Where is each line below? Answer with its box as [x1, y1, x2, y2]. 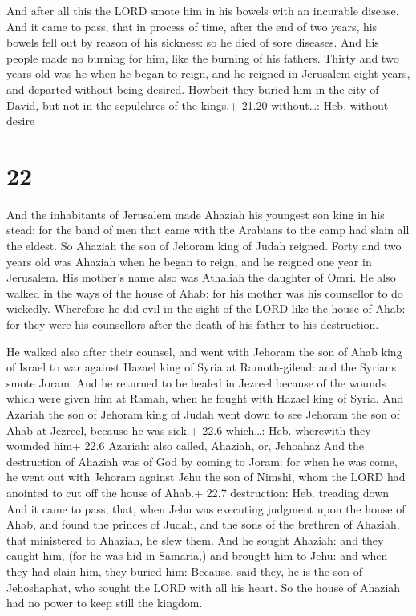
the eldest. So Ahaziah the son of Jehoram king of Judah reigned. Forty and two [6, 237, 402, 254]
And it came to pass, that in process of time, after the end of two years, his [6, 18, 378, 34]
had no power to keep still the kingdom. [6, 594, 203, 611]
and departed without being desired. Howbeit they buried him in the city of [6, 80, 379, 97]
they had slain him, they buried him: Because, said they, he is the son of [6, 562, 362, 579]
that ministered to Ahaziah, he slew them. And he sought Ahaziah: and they [6, 531, 384, 548]
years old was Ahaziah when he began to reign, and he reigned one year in [6, 253, 372, 269]
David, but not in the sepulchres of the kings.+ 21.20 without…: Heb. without [6, 96, 389, 113]
